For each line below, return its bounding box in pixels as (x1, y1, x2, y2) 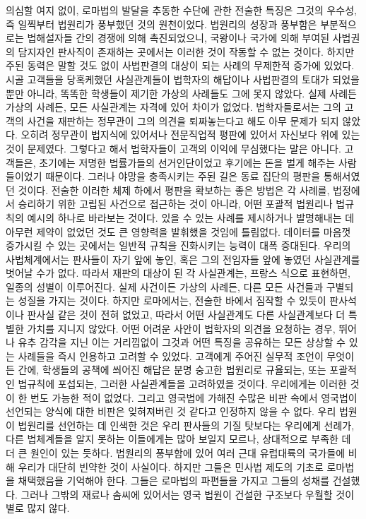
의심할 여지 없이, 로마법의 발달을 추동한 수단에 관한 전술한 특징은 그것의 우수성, (6, 3, 357, 17)
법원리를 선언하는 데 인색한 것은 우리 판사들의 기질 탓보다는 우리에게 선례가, (18, 417, 355, 432)
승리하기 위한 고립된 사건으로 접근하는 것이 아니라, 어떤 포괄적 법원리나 (18, 196, 333, 211)
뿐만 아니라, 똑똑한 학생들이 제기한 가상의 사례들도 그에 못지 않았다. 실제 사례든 (6, 85, 357, 100)
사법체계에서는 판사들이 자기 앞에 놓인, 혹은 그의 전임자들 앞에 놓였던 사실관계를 (6, 251, 360, 266)
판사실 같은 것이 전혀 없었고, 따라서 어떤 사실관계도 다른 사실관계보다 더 (27, 307, 346, 322)
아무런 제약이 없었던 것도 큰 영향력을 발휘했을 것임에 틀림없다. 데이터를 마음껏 (6, 224, 351, 239)
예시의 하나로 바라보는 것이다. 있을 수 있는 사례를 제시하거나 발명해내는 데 (27, 210, 355, 225)
